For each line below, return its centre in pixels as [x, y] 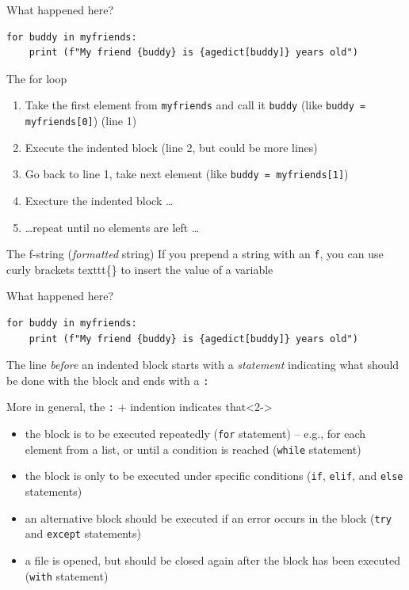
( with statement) [67, 575]
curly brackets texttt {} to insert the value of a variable [140, 269]
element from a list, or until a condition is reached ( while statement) [193, 449]
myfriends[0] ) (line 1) [81, 121]
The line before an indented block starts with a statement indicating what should [203, 365]
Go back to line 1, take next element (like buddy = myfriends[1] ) [187, 174]
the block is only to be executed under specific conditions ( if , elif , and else [214, 476]
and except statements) [83, 533]
